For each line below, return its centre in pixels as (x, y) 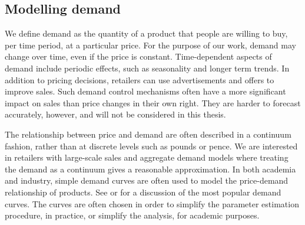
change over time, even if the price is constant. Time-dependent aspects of (138, 56)
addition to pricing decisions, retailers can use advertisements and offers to (140, 79)
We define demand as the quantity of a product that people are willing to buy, (146, 33)
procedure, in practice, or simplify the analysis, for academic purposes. (132, 215)
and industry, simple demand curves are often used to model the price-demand (147, 180)
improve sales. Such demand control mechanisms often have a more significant (145, 91)
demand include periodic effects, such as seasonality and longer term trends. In (147, 68)
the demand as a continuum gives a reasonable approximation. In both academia (150, 169)
